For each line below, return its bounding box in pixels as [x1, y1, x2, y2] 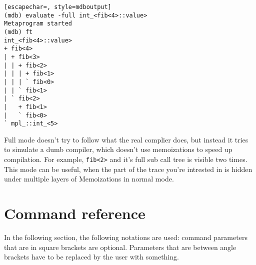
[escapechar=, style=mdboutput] [4, 3, 111, 10]
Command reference [4, 203, 145, 223]
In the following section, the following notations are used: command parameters [4, 232, 247, 242]
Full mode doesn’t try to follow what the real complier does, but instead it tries [4, 134, 248, 144]
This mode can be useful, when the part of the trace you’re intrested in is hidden [4, 163, 252, 174]
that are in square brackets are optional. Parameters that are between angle [4, 241, 236, 252]
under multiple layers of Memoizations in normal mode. [4, 173, 174, 184]
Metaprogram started [4, 20, 72, 27]
